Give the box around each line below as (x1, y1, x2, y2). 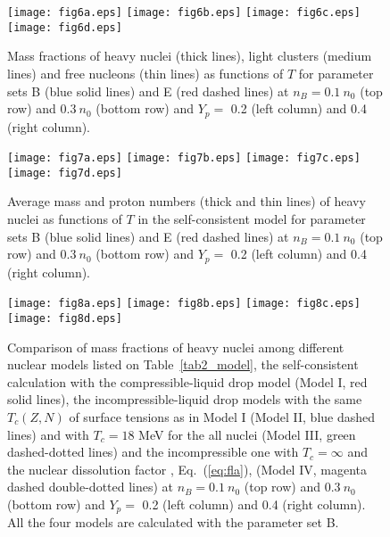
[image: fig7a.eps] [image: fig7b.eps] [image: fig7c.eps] (7, 152, 361, 165)
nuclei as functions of (7, 210, 122, 228)
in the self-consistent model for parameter (137, 210, 366, 228)
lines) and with (7, 425, 89, 443)
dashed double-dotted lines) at (7, 477, 174, 496)
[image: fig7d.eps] (7, 166, 122, 179)
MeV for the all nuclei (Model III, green (138, 425, 356, 443)
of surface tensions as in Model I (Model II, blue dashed (69, 407, 376, 425)
